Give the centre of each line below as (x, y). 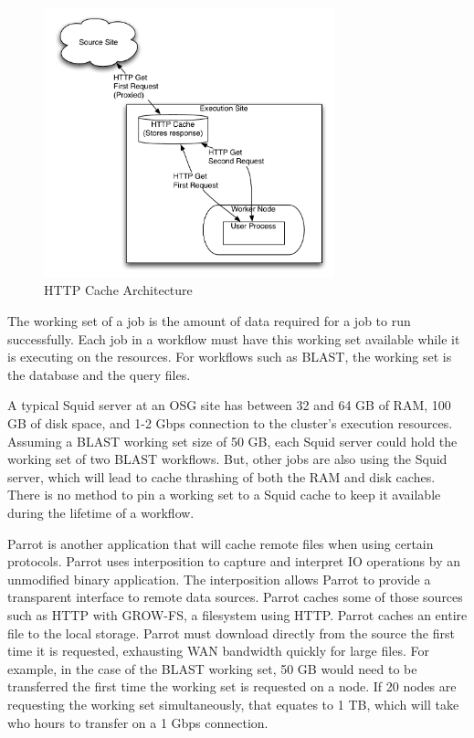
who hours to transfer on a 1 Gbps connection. (138, 722)
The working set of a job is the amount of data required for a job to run (209, 321)
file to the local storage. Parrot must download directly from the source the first (231, 633)
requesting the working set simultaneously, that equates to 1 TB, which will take (233, 704)
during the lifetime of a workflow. (101, 512)
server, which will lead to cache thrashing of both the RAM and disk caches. (221, 476)
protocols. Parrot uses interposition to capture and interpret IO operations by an (234, 561)
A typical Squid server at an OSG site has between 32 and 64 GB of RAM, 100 (229, 405)
